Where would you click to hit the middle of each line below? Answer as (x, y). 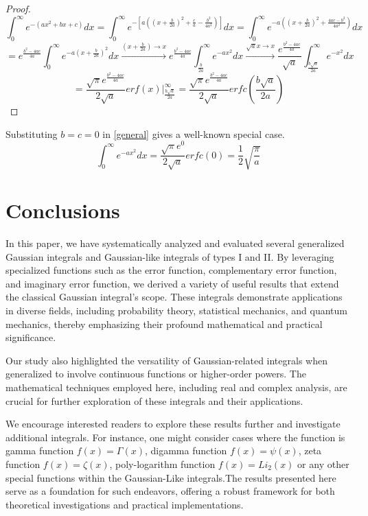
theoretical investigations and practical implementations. (125, 504)
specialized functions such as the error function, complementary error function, (171, 270)
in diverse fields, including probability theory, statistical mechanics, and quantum (176, 310)
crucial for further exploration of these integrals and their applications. (154, 400)
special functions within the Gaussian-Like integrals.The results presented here (171, 477)
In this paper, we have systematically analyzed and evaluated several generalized (175, 243)
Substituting (32, 133)
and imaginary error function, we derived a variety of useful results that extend (172, 283)
